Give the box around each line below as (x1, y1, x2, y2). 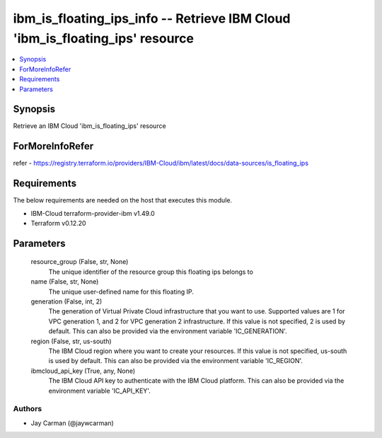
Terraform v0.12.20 (30, 219, 86, 228)
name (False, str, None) (30, 277, 99, 286)
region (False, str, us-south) (30, 337, 112, 345)
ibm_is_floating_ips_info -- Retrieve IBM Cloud (13, 11, 291, 26)
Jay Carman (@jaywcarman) (30, 418, 115, 427)
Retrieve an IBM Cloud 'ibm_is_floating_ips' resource (13, 122, 166, 130)
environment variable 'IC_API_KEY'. (48, 386, 151, 395)
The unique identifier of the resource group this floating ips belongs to (48, 267, 254, 276)
